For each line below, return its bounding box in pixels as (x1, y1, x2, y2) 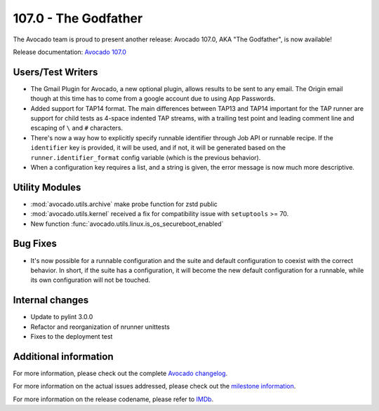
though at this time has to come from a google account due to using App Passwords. (30, 95, 276, 103)
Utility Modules (13, 181, 81, 193)
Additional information (13, 351, 114, 363)
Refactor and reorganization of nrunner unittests (30, 323, 170, 331)
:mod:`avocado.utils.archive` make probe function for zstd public (30, 200, 218, 208)
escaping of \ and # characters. (30, 123, 123, 133)
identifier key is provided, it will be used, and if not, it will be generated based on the (30, 144, 286, 152)
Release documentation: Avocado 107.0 (13, 48, 126, 56)
